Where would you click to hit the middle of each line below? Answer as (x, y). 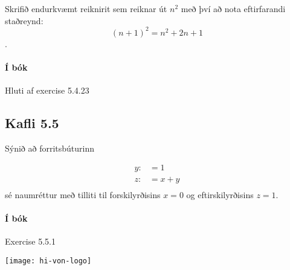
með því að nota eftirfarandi (233, 8)
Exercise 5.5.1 (30, 241)
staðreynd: (24, 20)
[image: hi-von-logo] (48, 261)
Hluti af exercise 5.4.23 (47, 90)
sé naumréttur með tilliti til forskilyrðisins (83, 194)
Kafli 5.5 (32, 123)
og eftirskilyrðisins (220, 194)
